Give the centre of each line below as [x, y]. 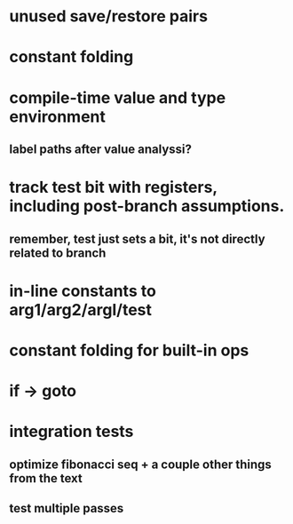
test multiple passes [67, 508]
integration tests [71, 432]
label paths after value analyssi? [101, 149]
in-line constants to [83, 291]
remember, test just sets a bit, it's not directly [137, 238]
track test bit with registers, [113, 187]
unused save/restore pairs [109, 16]
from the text [46, 478]
